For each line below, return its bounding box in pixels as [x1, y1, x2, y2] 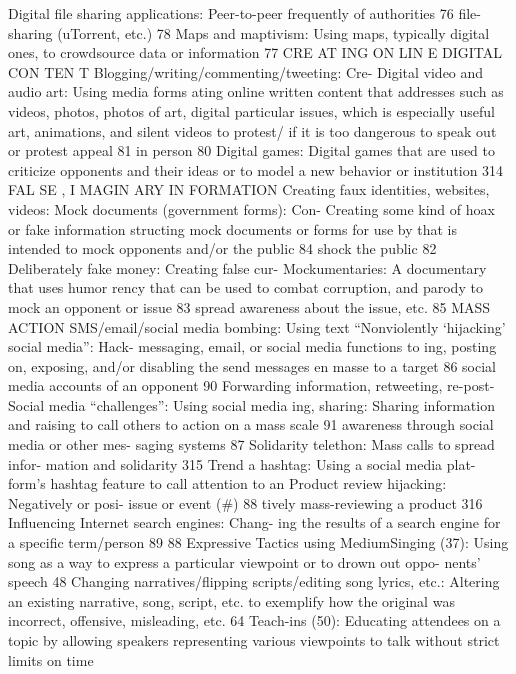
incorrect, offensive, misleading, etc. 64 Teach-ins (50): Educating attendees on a [8, 610, 501, 631]
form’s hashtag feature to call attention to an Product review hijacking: [8, 473, 447, 494]
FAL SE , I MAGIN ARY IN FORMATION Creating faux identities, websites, [8, 179, 490, 200]
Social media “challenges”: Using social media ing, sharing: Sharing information [8, 394, 495, 415]
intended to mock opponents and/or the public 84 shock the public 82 [8, 238, 437, 259]
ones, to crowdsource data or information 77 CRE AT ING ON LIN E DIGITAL [8, 42, 502, 63]
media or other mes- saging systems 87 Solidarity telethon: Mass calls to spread [8, 434, 495, 455]
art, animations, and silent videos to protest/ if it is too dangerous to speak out [8, 120, 497, 141]
